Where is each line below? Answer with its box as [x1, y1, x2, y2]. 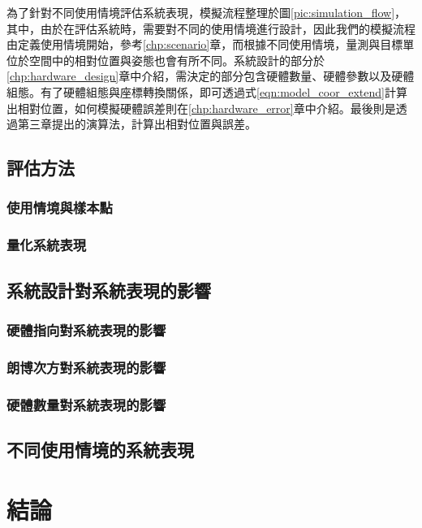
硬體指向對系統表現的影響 [6, 319, 166, 340]
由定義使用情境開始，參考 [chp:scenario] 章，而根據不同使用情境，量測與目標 [6, 36, 403, 53]
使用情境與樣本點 [6, 197, 113, 218]
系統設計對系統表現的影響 [6, 277, 211, 302]
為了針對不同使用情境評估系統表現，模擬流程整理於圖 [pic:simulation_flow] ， [6, 4, 407, 20]
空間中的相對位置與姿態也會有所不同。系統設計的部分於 [28, 51, 325, 68]
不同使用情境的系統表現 [6, 436, 194, 461]
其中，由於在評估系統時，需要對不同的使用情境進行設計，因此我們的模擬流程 [6, 19, 416, 37]
